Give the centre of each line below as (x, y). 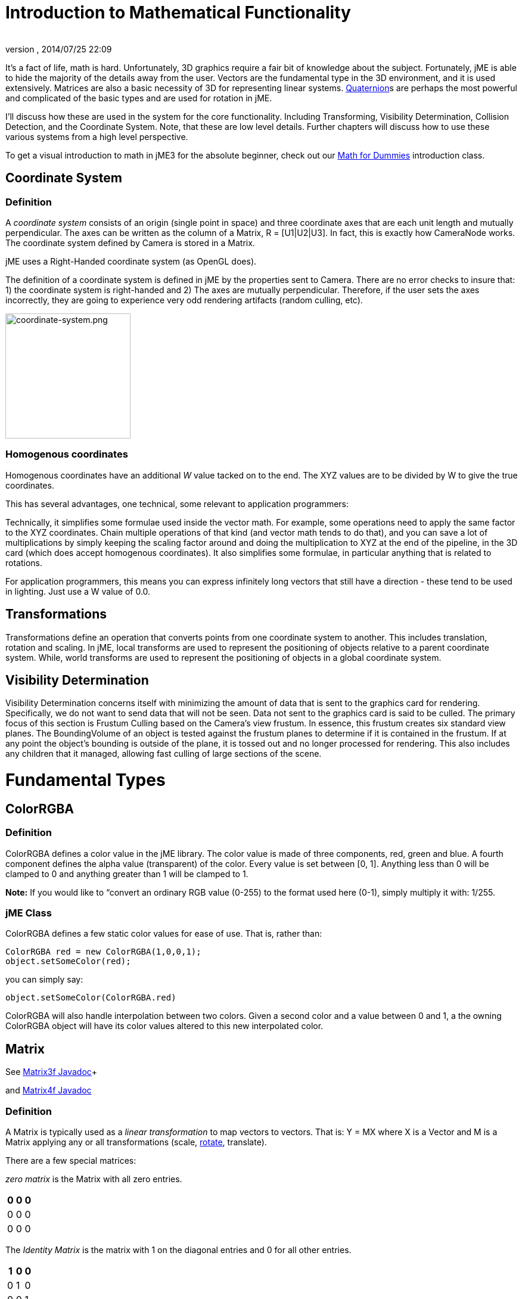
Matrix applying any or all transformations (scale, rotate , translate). (136, 1142)
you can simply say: (44, 980)
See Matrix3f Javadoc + (52, 1072)
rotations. (24, 563)
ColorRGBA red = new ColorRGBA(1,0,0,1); (103, 952)
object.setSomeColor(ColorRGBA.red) (91, 998)
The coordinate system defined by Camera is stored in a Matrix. (130, 243)
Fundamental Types (86, 780)
